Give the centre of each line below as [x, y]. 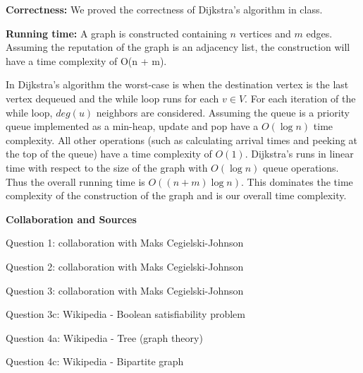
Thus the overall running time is [75, 181]
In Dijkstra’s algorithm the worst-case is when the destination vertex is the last [177, 84]
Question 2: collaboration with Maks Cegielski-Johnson [125, 266]
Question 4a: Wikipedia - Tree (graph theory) [104, 337]
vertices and [265, 33]
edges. [319, 33]
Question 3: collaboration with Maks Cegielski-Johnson [125, 290]
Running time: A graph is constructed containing [116, 33]
